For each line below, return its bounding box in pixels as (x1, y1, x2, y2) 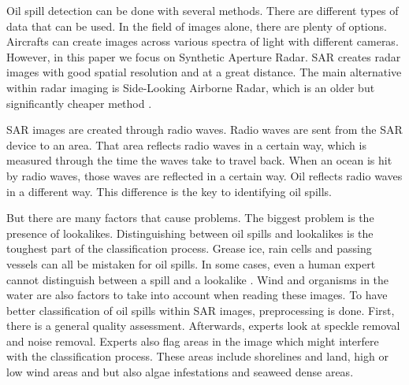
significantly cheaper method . (6, 94, 152, 111)
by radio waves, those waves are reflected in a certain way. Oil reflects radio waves (6, 167, 403, 183)
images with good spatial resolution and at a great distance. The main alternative (6, 64, 402, 80)
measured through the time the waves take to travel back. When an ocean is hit (6, 152, 392, 168)
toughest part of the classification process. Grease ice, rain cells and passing (6, 240, 372, 257)
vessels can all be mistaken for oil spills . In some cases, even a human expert (6, 255, 376, 272)
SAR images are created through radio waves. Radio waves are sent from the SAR (6, 121, 403, 138)
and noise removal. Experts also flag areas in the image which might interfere (6, 332, 379, 349)
